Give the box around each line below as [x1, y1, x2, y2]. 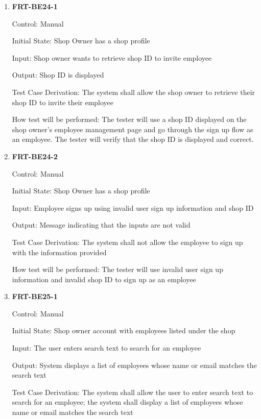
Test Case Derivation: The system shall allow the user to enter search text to [12, 386, 253, 397]
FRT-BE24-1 [12, 1, 58, 11]
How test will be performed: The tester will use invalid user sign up [12, 264, 223, 275]
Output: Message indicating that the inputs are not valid [12, 219, 191, 230]
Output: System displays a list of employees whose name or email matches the [12, 359, 257, 370]
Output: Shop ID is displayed [12, 69, 104, 80]
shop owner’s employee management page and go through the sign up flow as [12, 124, 253, 134]
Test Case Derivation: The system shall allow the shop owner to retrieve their [12, 86, 255, 97]
